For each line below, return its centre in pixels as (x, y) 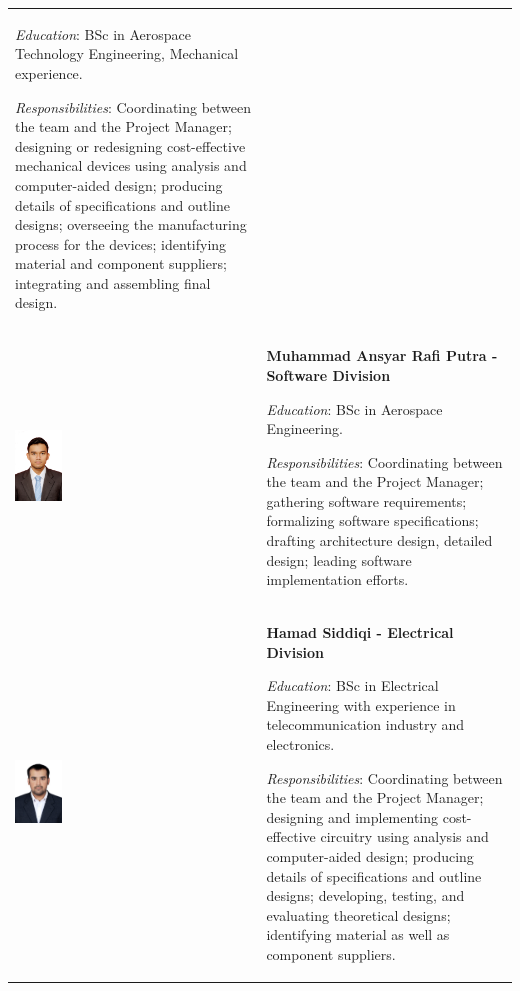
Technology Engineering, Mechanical (127, 53)
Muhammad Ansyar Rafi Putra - (382, 355)
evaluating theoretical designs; (358, 914)
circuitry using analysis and (404, 836)
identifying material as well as (358, 934)
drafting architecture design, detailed (379, 540)
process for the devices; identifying (121, 243)
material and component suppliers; (121, 263)
